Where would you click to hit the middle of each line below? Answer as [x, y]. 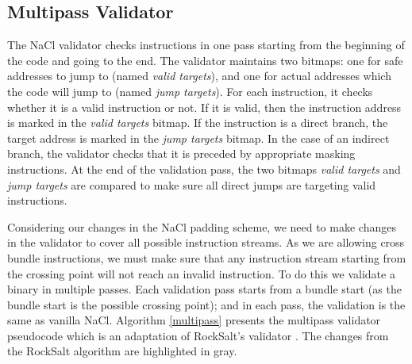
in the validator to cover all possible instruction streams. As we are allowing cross [206, 242]
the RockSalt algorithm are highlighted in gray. [122, 351]
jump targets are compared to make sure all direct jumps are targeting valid [192, 184]
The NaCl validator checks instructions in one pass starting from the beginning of [206, 45]
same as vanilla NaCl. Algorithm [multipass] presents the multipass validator [194, 320]
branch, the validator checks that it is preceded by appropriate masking [181, 153]
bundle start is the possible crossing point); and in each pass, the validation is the [206, 304]
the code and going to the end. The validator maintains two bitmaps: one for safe [205, 60]
